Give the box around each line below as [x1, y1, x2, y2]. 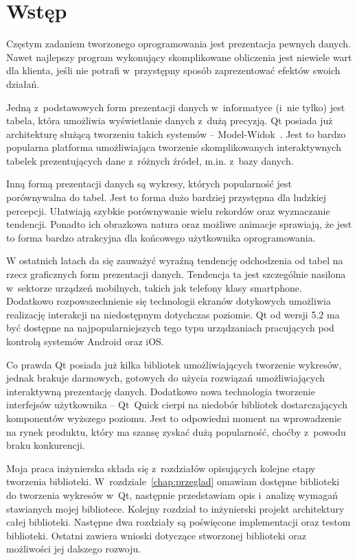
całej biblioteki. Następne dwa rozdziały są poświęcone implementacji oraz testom [6, 515, 351, 529]
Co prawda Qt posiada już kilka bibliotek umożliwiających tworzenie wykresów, [6, 357, 342, 371]
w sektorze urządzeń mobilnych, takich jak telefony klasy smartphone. [6, 280, 302, 294]
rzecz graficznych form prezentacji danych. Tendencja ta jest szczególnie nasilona [6, 267, 346, 281]
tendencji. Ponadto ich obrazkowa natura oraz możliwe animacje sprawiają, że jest [6, 217, 352, 231]
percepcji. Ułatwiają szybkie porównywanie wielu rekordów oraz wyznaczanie [6, 203, 330, 218]
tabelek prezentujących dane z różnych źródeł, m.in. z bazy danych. [6, 153, 294, 167]
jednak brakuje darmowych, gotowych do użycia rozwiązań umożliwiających [6, 371, 325, 385]
